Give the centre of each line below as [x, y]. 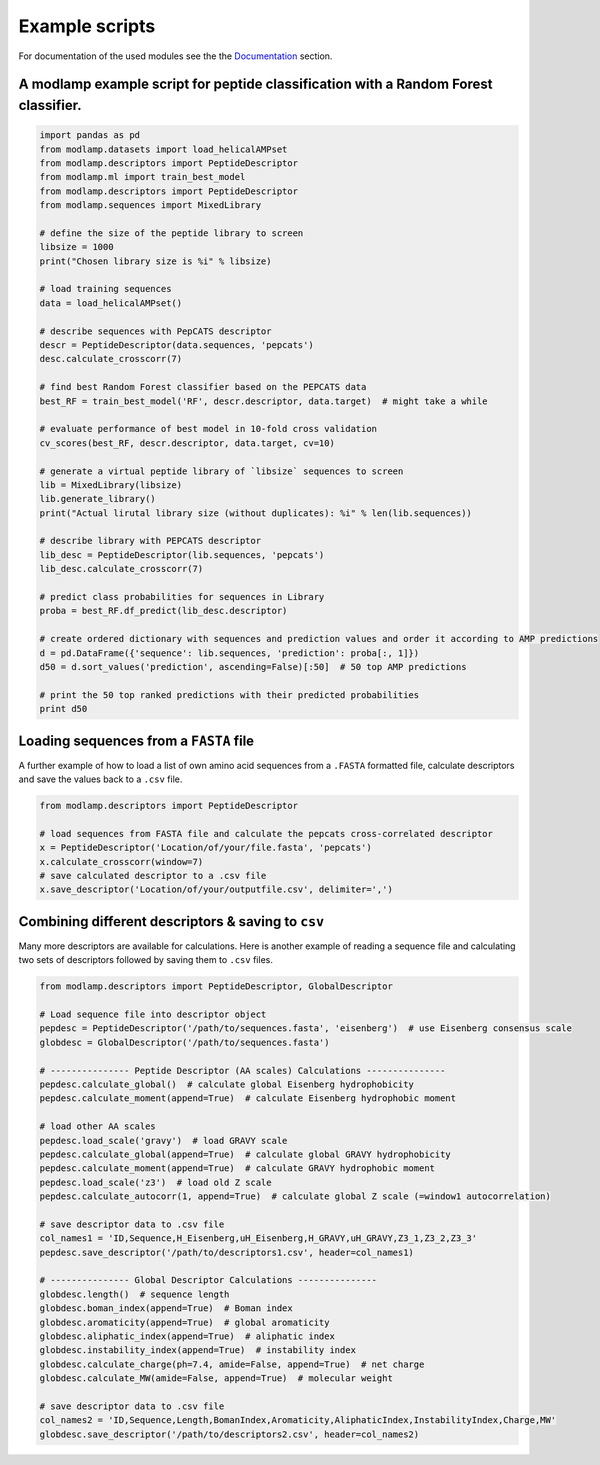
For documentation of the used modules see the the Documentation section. [175, 56]
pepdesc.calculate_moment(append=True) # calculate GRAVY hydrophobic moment [237, 1168]
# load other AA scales [98, 1126]
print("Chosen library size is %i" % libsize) [155, 261]
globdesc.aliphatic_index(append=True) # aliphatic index [187, 1336]
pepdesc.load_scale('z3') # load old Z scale [155, 1182]
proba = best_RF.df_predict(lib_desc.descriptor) [163, 611]
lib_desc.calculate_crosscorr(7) [121, 569]
